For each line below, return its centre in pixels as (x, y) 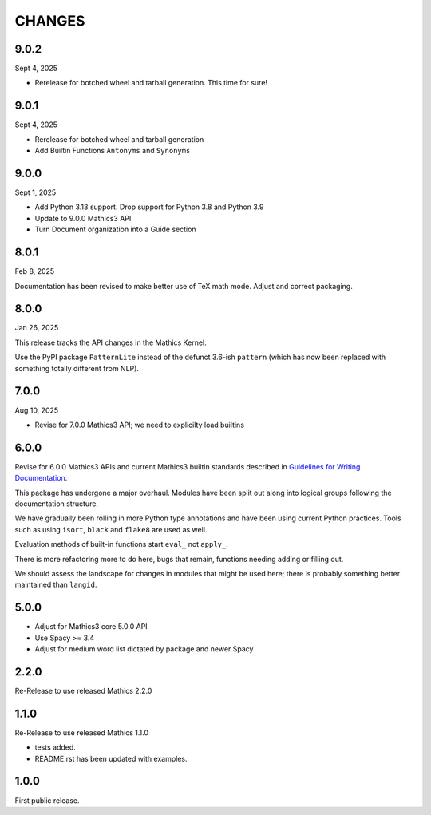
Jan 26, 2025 (37, 328)
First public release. (47, 800)
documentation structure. (57, 504)
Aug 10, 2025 (37, 410)
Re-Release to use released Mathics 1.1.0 (82, 732)
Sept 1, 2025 (36, 192)
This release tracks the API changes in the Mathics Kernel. (111, 342)
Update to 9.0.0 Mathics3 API (83, 218)
